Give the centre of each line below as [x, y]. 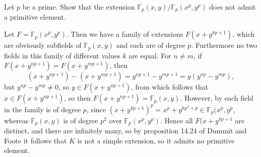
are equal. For [150, 55]
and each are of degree [151, 45]
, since [96, 109]
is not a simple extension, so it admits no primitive [156, 140]
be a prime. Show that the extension [79, 7]
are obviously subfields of [43, 45]
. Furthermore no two [224, 45]
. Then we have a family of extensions [125, 34]
